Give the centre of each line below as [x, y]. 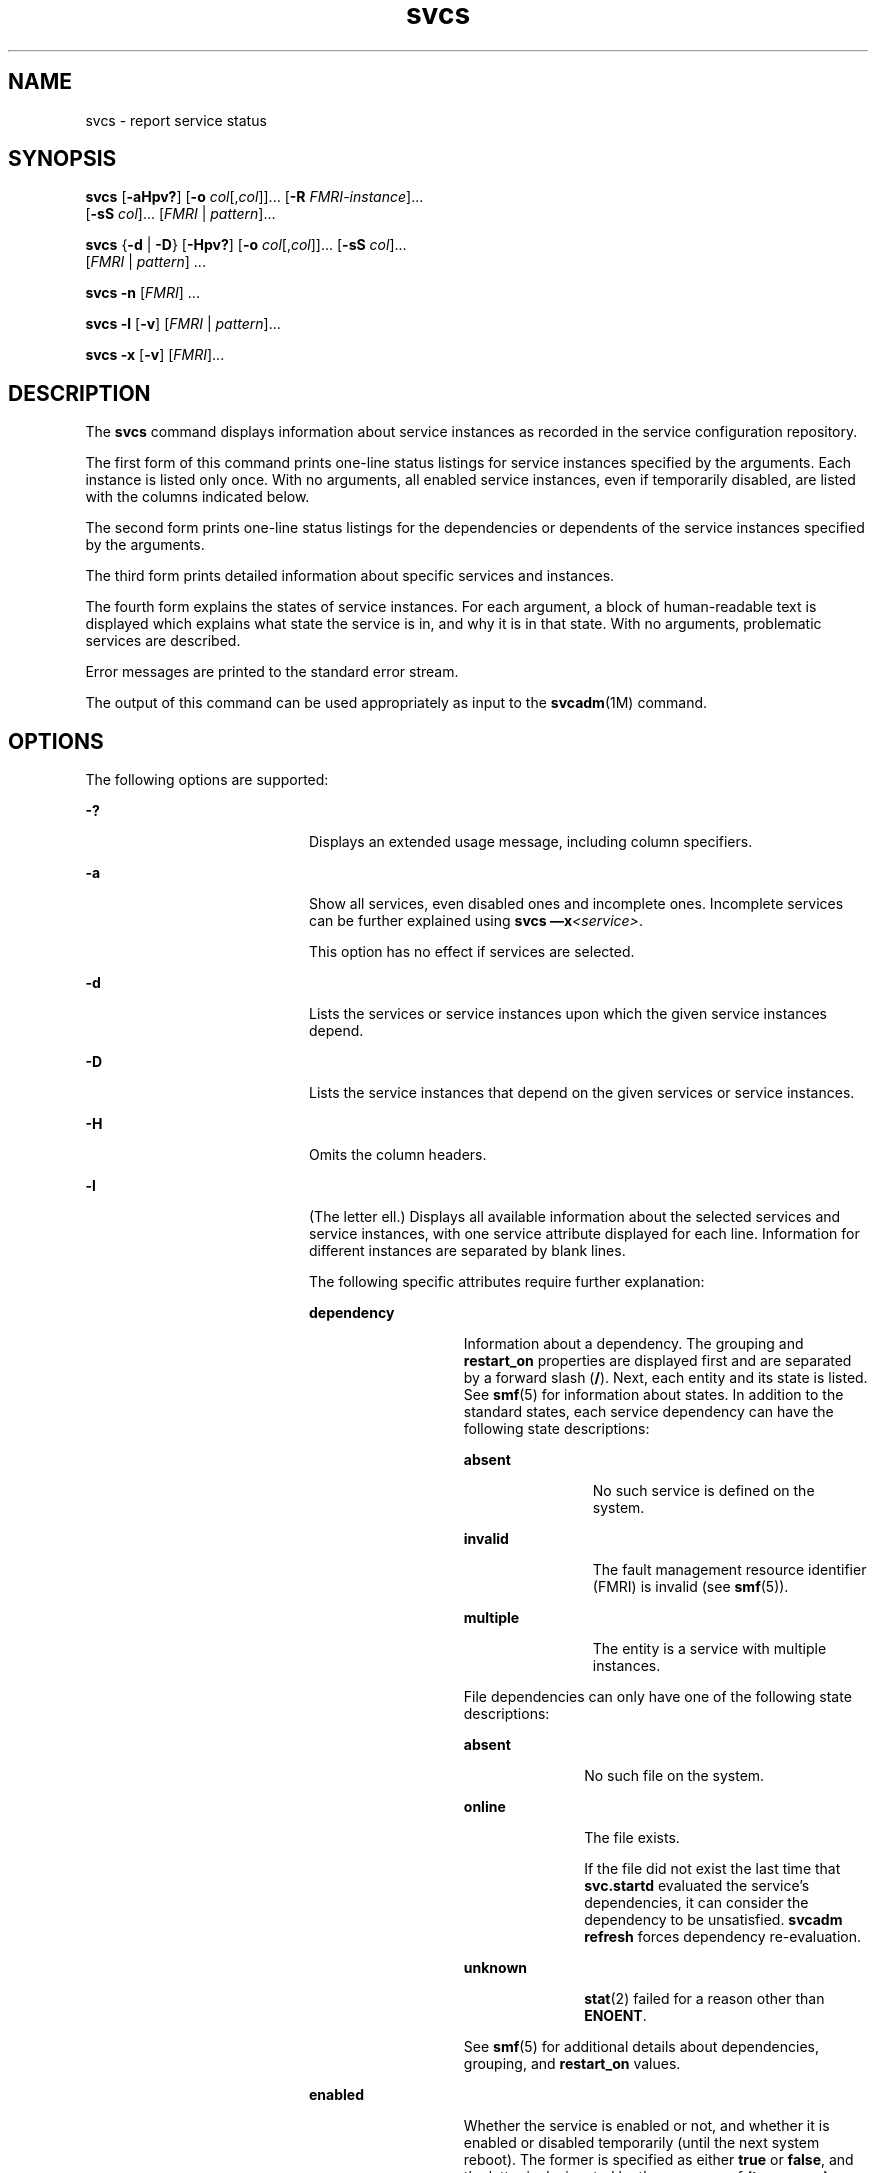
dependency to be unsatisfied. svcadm [713, 1920]
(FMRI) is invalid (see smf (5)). [690, 1587]
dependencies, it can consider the [696, 1903]
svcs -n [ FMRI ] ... [142, 293]
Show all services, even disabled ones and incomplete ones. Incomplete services [576, 904]
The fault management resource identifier [729, 1570]
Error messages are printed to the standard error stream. [272, 672]
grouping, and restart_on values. [572, 2064]
